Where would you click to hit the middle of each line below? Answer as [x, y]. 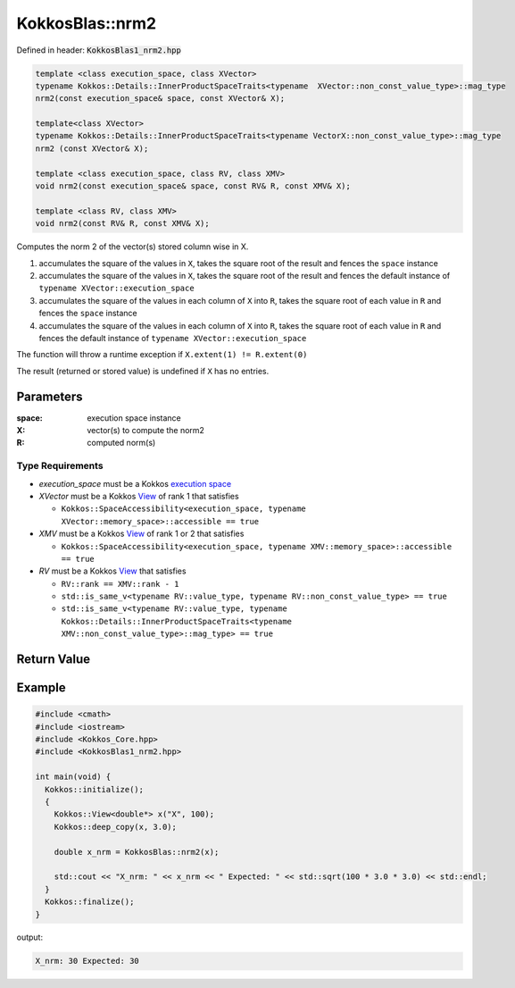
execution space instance [134, 418]
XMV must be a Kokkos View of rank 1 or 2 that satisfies [141, 534]
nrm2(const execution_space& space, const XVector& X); [160, 99]
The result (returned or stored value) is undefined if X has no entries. [143, 371]
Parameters [50, 396]
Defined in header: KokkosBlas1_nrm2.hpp [99, 50]
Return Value [54, 660]
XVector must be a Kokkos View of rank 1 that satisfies [139, 496]
